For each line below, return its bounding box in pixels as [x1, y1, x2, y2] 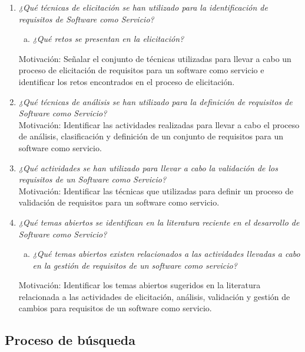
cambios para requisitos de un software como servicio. [18, 302, 212, 314]
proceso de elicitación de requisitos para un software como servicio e [18, 64, 264, 76]
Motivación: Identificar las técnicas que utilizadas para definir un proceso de [18, 184, 294, 197]
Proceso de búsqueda [5, 331, 135, 349]
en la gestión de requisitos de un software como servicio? [32, 259, 237, 271]
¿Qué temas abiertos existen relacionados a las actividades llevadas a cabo [32, 247, 300, 260]
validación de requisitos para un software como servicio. [18, 196, 220, 208]
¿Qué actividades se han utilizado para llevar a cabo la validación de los [18, 161, 278, 174]
